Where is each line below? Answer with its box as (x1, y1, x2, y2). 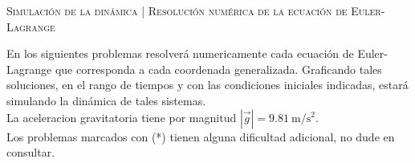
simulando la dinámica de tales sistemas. (6, 92, 206, 108)
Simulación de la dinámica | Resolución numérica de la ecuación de (6, 2, 348, 18)
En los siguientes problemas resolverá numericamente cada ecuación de (6, 45, 354, 62)
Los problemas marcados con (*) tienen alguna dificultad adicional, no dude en (6, 128, 395, 145)
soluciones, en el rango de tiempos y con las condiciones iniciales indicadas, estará (6, 76, 409, 93)
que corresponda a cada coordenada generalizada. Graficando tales (55, 60, 382, 77)
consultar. (6, 144, 55, 161)
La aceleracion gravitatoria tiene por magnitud (6, 108, 237, 125)
